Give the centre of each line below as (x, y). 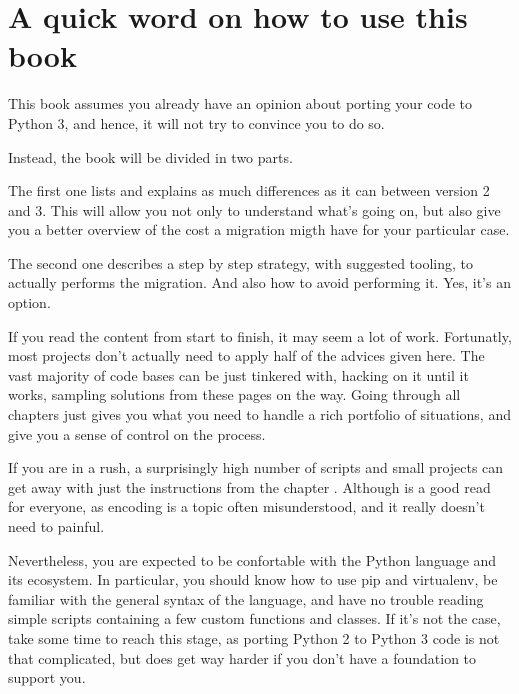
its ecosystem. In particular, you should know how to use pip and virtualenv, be (253, 579)
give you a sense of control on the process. (137, 433)
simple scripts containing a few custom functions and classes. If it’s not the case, (254, 618)
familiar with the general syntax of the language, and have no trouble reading (246, 598)
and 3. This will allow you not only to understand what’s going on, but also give (254, 209)
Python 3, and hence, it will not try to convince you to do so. (196, 122)
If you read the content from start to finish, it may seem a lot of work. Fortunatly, (260, 335)
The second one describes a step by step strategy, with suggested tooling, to (240, 262)
